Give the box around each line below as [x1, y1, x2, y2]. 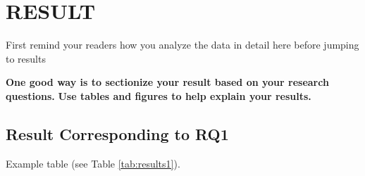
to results [6, 51, 46, 65]
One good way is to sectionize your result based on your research [6, 75, 329, 89]
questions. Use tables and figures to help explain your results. [6, 88, 311, 103]
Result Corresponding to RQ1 [6, 122, 229, 144]
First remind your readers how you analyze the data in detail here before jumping [6, 37, 359, 52]
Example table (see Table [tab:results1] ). [6, 156, 180, 170]
